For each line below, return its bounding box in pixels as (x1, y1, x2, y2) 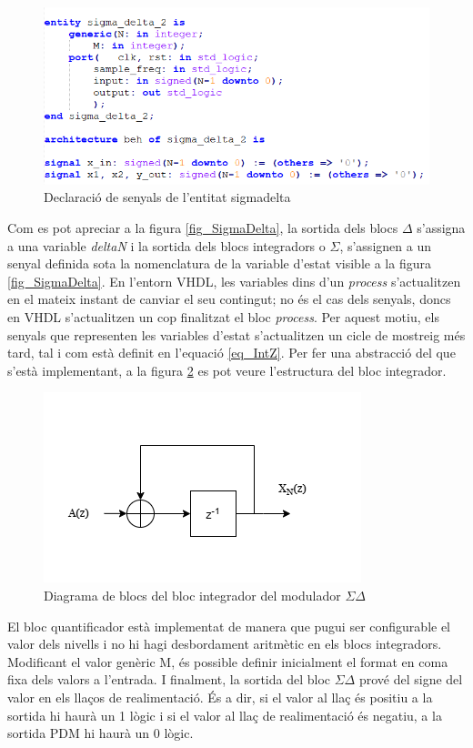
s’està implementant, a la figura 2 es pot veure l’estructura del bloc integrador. (7, 360, 447, 379)
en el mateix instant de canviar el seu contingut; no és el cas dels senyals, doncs (7, 289, 451, 308)
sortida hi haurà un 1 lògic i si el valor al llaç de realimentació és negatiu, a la (7, 705, 442, 724)
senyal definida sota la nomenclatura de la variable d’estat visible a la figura (7, 254, 431, 273)
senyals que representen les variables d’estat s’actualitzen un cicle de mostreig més (7, 325, 466, 344)
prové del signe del (358, 670, 463, 689)
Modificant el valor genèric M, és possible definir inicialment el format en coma (7, 652, 448, 671)
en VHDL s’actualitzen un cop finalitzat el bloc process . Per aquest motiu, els (7, 308, 439, 326)
